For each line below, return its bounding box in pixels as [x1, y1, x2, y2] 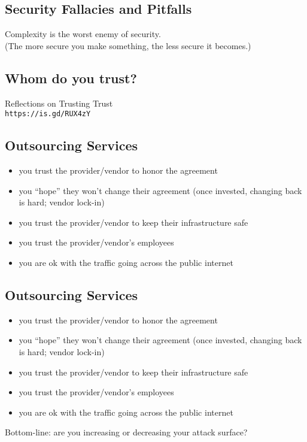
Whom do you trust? [5, 68, 137, 87]
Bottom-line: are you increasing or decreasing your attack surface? [5, 426, 248, 438]
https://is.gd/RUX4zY [5, 110, 91, 119]
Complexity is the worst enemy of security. [5, 28, 161, 40]
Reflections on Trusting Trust [5, 96, 113, 109]
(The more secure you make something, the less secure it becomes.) [5, 39, 251, 52]
